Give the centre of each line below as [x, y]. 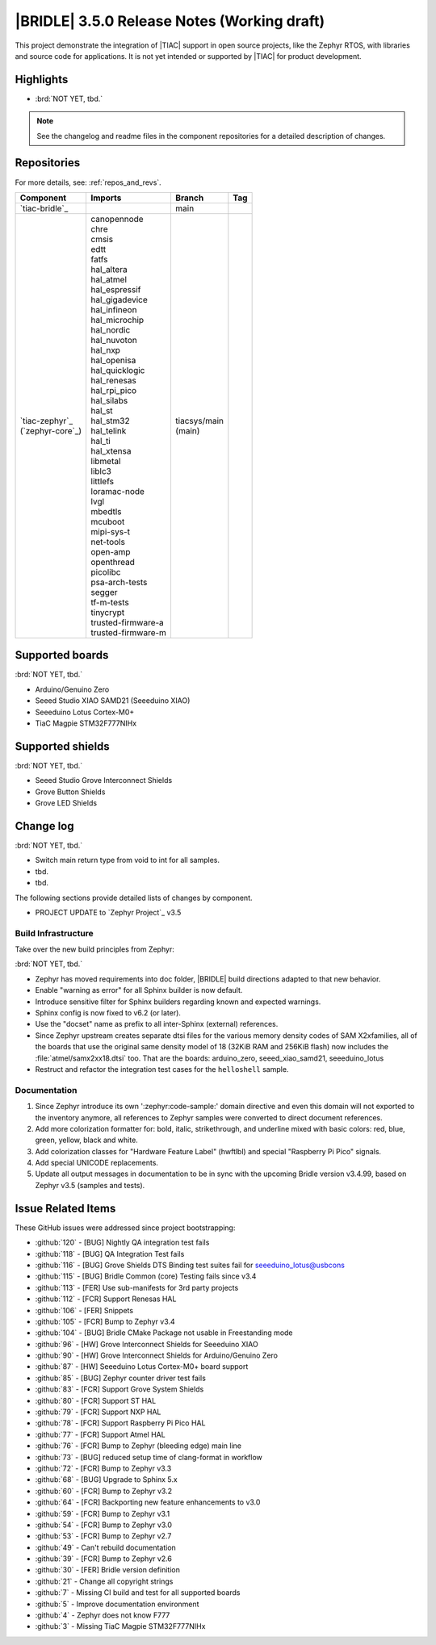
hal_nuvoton [114, 340]
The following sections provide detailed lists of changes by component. [134, 898]
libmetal [106, 461]
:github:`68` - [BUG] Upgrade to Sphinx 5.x [106, 1480]
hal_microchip [117, 320]
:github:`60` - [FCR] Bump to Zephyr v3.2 [104, 1491]
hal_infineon [114, 309]
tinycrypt [108, 612]
